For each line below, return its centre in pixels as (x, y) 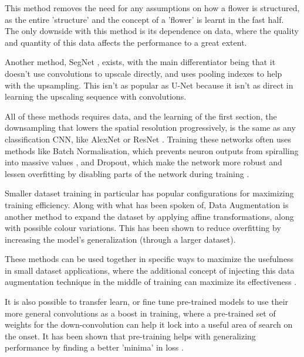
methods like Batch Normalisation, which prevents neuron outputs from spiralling (152, 150)
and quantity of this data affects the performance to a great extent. (126, 42)
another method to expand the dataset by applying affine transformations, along (149, 216)
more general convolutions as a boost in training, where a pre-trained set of (140, 313)
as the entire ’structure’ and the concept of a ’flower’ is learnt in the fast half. (144, 19)
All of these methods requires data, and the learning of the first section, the (141, 116)
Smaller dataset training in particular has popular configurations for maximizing (149, 193)
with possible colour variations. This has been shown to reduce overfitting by (143, 228)
